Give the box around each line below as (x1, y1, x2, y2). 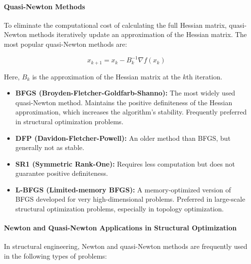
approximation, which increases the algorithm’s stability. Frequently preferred (15, 107, 247, 117)
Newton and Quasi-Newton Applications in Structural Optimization (4, 223, 237, 233)
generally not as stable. (15, 142, 85, 152)
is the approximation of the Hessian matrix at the (32, 71, 180, 81)
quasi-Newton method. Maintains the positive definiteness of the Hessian (15, 97, 233, 107)
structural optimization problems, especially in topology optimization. (15, 204, 224, 214)
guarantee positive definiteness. (15, 168, 108, 178)
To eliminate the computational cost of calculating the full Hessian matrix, (4, 19, 227, 30)
